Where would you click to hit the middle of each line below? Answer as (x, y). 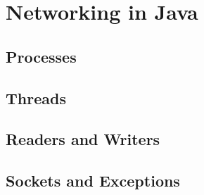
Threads (36, 97)
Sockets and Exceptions (93, 181)
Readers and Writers (83, 139)
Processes (41, 56)
